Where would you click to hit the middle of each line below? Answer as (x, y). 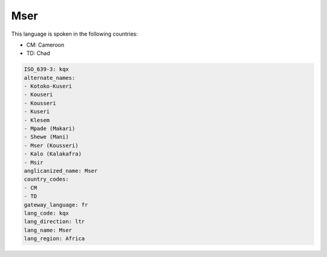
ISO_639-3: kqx (46, 69)
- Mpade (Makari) (50, 129)
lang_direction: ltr (54, 222)
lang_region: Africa (54, 239)
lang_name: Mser (48, 230)
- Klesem (37, 120)
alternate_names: (50, 78)
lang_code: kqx (46, 213)
